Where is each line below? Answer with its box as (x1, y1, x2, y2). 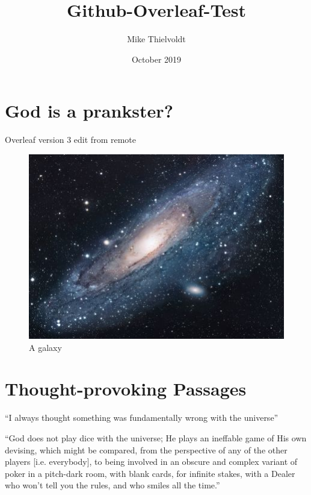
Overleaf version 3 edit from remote (5, 133, 136, 146)
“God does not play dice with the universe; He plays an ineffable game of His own (5, 432, 307, 444)
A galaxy (29, 341, 62, 353)
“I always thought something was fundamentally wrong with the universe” (5, 411, 279, 424)
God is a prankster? (5, 98, 173, 123)
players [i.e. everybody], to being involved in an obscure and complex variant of (5, 455, 298, 468)
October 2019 (131, 52, 182, 65)
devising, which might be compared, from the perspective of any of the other (5, 443, 288, 456)
